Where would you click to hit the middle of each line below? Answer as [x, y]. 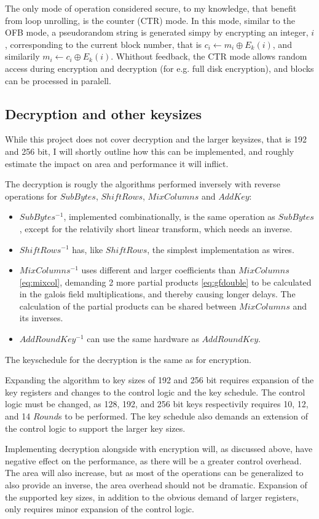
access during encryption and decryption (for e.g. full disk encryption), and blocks [159, 68]
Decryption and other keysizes [104, 113]
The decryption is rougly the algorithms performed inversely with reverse [143, 184]
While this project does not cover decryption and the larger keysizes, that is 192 [156, 139]
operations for [31, 196]
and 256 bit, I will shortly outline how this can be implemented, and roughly [150, 151]
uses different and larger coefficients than [159, 270]
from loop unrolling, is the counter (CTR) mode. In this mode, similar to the [150, 20]
